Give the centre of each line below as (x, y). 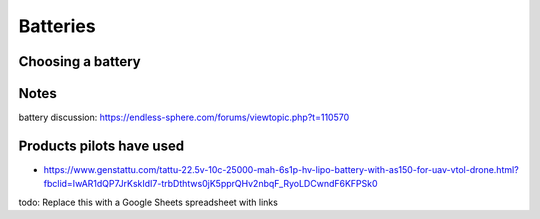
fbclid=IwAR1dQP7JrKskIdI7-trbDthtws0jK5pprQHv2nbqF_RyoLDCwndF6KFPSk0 (211, 184)
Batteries (57, 26)
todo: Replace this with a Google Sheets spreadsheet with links (148, 202)
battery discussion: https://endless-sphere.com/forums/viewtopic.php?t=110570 (184, 117)
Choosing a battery (79, 61)
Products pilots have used (101, 145)
